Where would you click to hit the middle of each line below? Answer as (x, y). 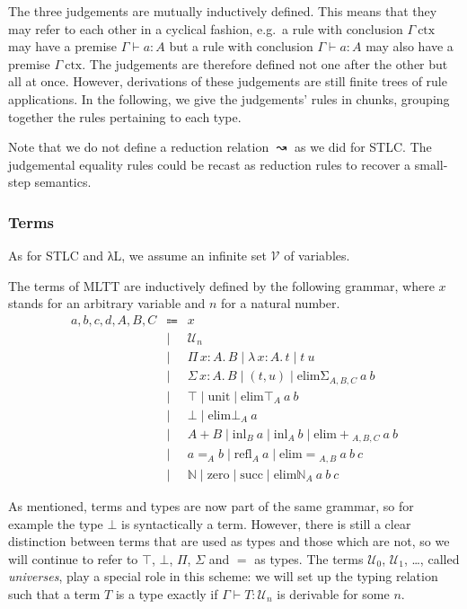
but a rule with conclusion (241, 46)
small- (431, 164)
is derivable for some (333, 593)
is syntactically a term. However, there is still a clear (266, 523)
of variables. (317, 256)
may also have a (410, 46)
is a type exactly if (167, 593)
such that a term (54, 593)
